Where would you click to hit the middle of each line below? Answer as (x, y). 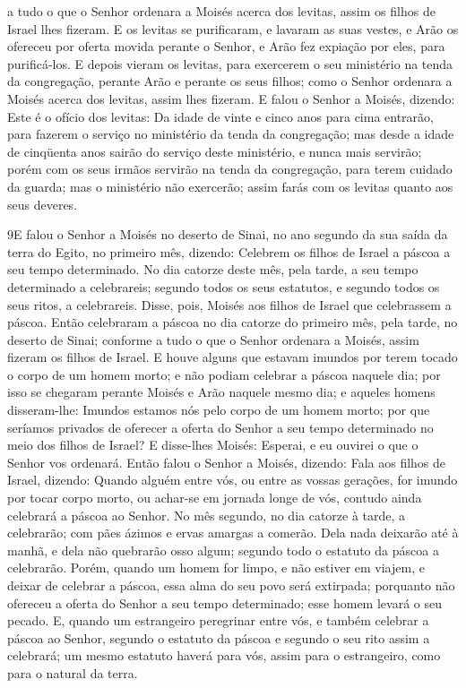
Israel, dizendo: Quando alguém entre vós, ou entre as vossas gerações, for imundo (233, 480)
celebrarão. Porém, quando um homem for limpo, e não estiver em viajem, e (216, 568)
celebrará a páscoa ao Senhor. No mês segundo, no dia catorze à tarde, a (207, 515)
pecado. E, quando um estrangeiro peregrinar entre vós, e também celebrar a (218, 620)
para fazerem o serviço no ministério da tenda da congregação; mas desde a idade (231, 134)
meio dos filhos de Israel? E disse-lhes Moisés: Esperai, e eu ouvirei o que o (213, 445)
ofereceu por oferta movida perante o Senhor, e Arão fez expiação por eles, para (226, 46)
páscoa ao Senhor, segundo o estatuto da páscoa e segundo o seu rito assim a (219, 637)
